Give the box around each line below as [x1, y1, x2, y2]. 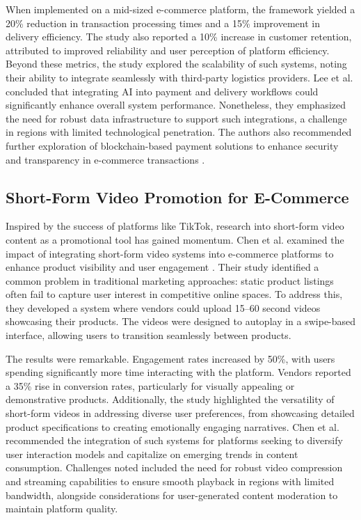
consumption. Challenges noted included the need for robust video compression [6, 460, 343, 475]
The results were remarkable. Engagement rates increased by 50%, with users [6, 351, 335, 365]
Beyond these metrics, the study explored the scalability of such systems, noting [6, 56, 347, 71]
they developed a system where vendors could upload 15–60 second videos [6, 300, 321, 315]
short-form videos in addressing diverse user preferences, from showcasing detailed [6, 406, 355, 420]
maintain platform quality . [6, 501, 118, 516]
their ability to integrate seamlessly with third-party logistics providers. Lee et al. [6, 70, 353, 84]
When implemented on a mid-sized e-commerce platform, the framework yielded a [6, 2, 355, 16]
